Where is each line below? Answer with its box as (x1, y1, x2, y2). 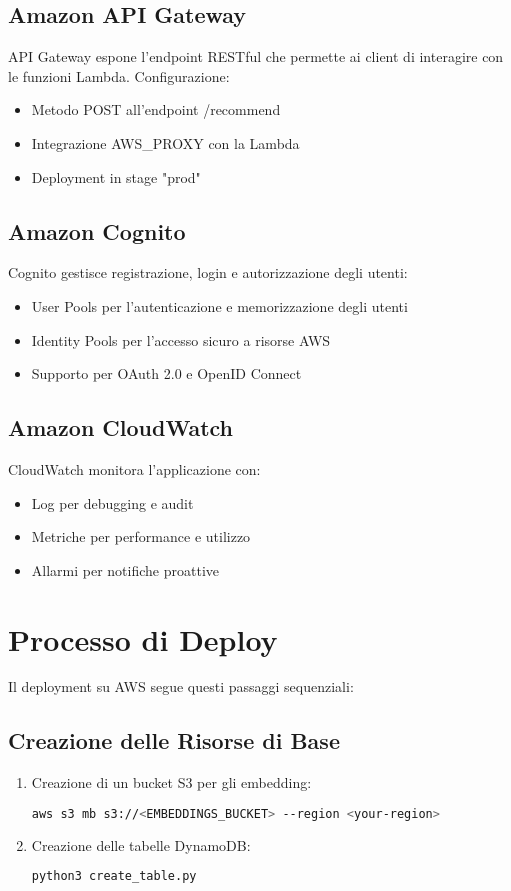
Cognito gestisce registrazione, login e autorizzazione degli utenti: (8, 262, 408, 283)
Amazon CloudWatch (8, 412, 233, 443)
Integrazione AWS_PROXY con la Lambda (31, 132, 300, 153)
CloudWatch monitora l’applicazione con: (8, 458, 261, 479)
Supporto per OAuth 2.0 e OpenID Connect (31, 363, 302, 384)
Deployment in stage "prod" (31, 166, 201, 187)
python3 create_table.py (31, 869, 197, 884)
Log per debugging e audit (31, 492, 194, 513)
